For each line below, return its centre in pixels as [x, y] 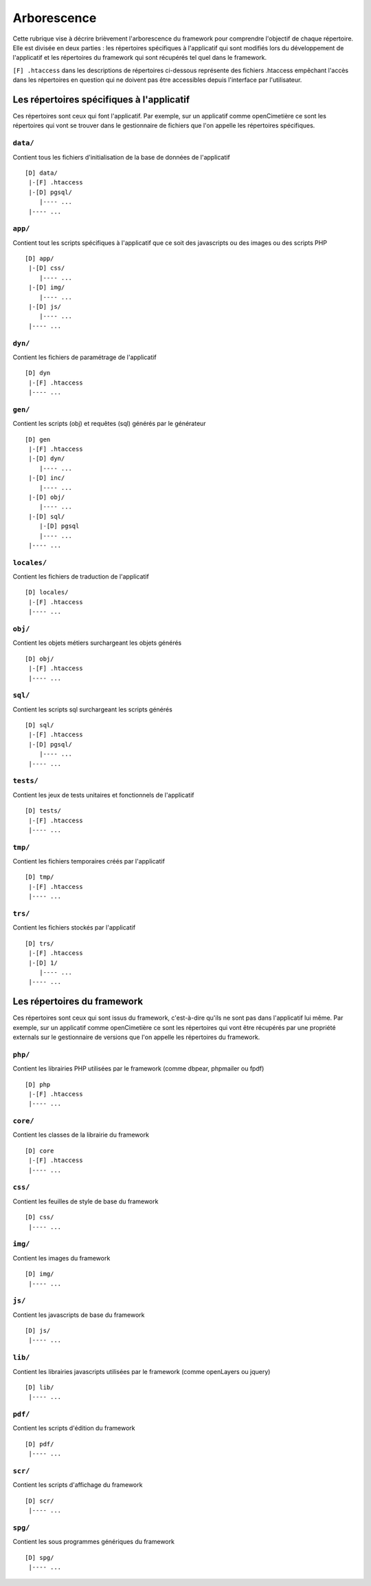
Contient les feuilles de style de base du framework [86, 1201]
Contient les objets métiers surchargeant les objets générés [97, 643]
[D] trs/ [40, 943]
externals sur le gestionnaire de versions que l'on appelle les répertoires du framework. [136, 1037]
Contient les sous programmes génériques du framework [94, 1542]
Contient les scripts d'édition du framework [74, 1428]
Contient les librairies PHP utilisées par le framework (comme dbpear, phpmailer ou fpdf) [138, 1069]
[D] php [38, 1084]
